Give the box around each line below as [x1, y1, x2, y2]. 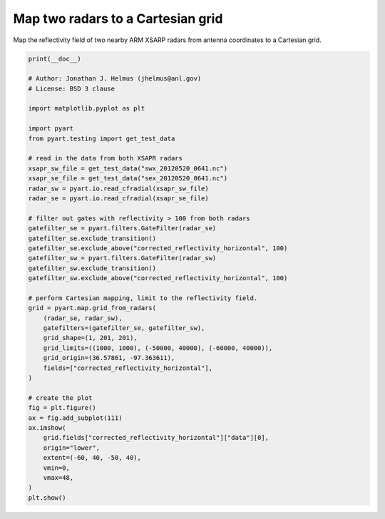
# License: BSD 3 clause [28, 84, 115, 93]
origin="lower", [43, 443, 100, 452]
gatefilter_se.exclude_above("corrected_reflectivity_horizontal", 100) [28, 244, 288, 252]
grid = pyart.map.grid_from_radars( [28, 304, 157, 312]
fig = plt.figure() [28, 404, 96, 412]
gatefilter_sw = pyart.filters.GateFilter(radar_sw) [28, 254, 217, 262]
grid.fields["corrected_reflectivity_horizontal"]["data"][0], [43, 433, 269, 442]
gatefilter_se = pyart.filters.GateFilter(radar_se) [28, 225, 217, 232]
